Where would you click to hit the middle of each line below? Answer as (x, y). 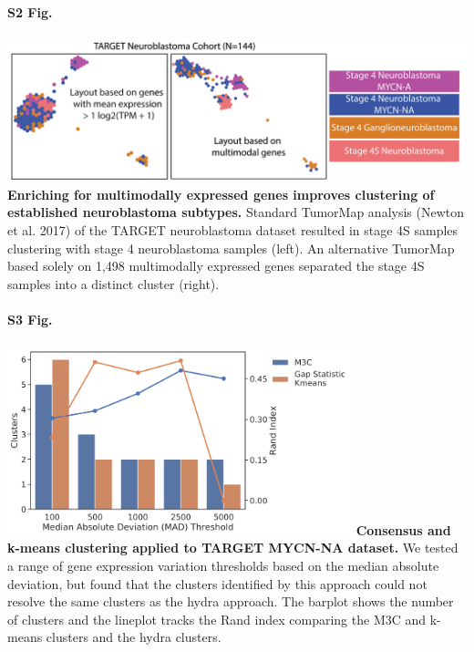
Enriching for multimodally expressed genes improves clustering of (221, 194)
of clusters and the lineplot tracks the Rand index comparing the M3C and (217, 619)
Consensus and (403, 529)
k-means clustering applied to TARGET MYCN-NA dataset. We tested (233, 548)
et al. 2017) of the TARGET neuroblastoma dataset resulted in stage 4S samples (233, 230)
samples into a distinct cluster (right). (113, 283)
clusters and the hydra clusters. (134, 637)
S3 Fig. (30, 320)
